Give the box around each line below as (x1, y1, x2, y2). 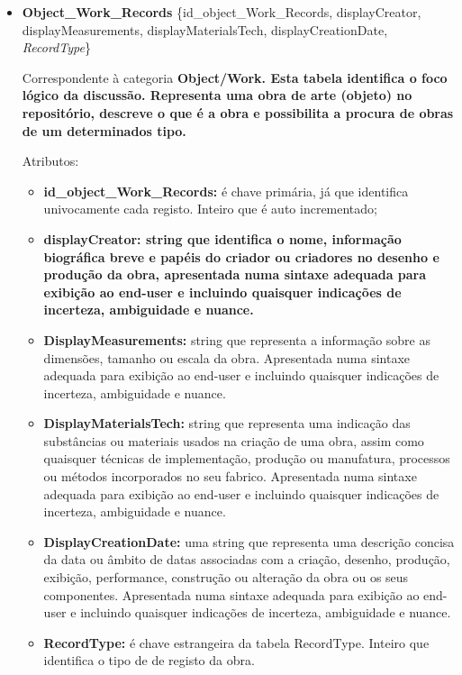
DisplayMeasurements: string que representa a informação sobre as (43, 330, 430, 349)
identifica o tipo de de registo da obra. (43, 651, 255, 670)
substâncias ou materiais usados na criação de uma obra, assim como (43, 431, 424, 450)
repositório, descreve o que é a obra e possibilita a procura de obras (22, 103, 454, 122)
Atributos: (22, 151, 79, 170)
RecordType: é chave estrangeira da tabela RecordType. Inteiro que (43, 633, 430, 652)
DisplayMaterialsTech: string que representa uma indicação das (43, 414, 411, 433)
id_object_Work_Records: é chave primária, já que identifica (43, 181, 409, 200)
